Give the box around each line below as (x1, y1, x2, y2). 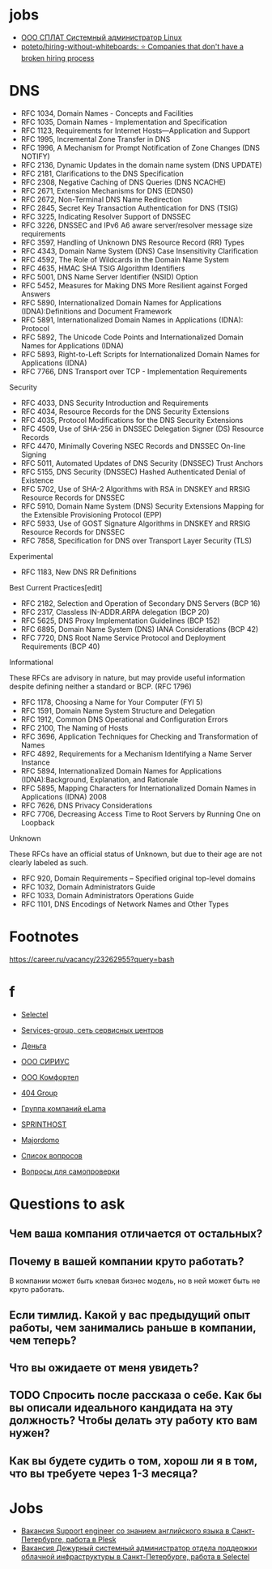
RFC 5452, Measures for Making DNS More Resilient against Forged (20, 280, 248, 290)
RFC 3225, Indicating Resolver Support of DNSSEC (20, 211, 191, 221)
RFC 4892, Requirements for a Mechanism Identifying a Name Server (20, 748, 253, 758)
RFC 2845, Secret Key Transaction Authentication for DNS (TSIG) (20, 203, 239, 212)
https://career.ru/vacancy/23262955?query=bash (9, 954, 175, 964)
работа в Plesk (66, 1534, 117, 1544)
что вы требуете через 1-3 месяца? (9, 1466, 198, 1480)
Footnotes (9, 927, 79, 946)
